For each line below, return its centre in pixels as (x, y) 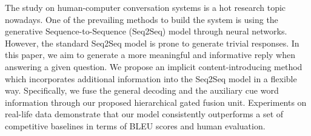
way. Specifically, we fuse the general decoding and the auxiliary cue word (142, 90)
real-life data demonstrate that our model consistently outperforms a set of (144, 114)
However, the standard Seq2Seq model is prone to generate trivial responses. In (152, 43)
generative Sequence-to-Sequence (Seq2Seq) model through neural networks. (146, 31)
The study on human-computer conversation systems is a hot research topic (145, 7)
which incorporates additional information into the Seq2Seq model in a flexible (151, 78)
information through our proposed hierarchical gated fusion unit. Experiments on (156, 102)
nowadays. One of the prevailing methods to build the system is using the (142, 19)
